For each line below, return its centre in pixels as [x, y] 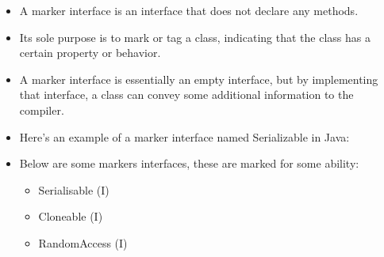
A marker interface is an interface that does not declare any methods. [189, 10]
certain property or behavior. [90, 53]
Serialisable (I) [74, 189]
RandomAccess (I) [83, 242]
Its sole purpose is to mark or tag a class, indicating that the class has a [195, 37]
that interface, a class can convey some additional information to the [186, 94]
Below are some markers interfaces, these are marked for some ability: [189, 163]
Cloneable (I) [71, 216]
